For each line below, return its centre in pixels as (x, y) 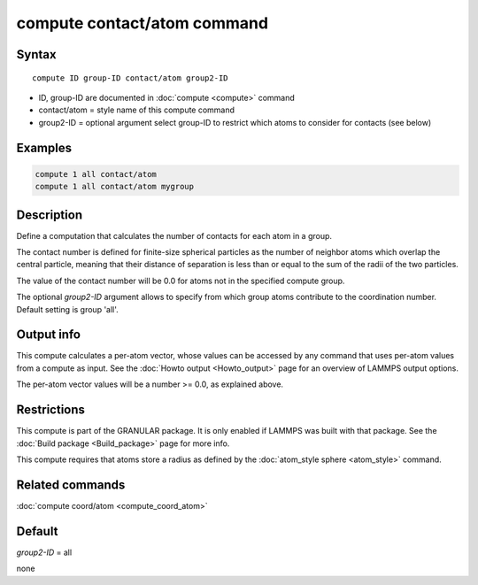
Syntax (36, 54)
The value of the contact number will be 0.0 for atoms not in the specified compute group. (181, 281)
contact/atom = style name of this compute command (136, 110)
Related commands (71, 485)
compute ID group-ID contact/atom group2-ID (131, 78)
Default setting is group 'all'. (67, 309)
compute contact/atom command (143, 23)
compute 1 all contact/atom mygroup (115, 187)
